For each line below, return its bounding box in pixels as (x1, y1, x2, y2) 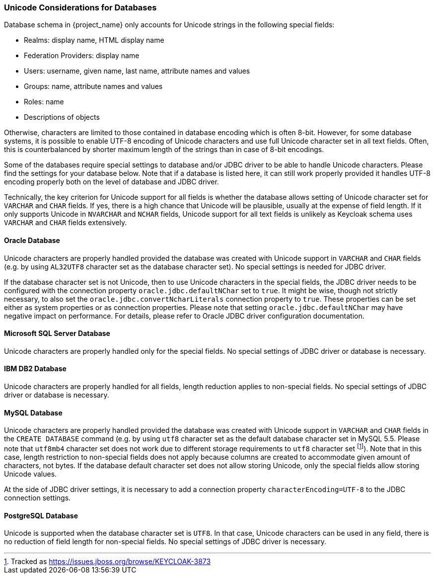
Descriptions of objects (24, 113, 100, 122)
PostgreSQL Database (4, 511, 78, 520)
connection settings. (4, 493, 71, 502)
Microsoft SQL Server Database (4, 329, 110, 338)
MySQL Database (4, 408, 63, 417)
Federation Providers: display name (24, 51, 140, 60)
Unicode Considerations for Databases (4, 2, 157, 12)
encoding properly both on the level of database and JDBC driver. (4, 177, 219, 186)
